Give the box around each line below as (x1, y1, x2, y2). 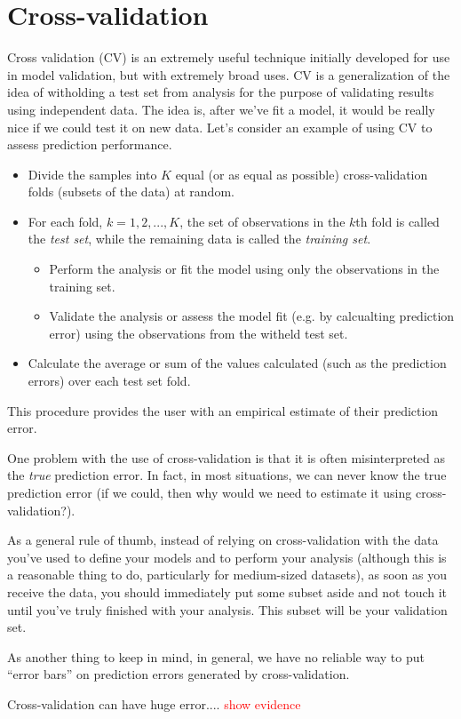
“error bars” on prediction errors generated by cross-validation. (7, 665, 350, 683)
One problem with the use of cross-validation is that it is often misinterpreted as (7, 448, 446, 467)
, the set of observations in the (179, 212, 346, 230)
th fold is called (355, 212, 440, 230)
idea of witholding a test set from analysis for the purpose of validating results (7, 83, 434, 101)
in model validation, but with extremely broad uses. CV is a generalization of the (7, 65, 450, 84)
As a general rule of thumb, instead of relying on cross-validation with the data (7, 531, 439, 549)
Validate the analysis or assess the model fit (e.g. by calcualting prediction (49, 307, 455, 325)
